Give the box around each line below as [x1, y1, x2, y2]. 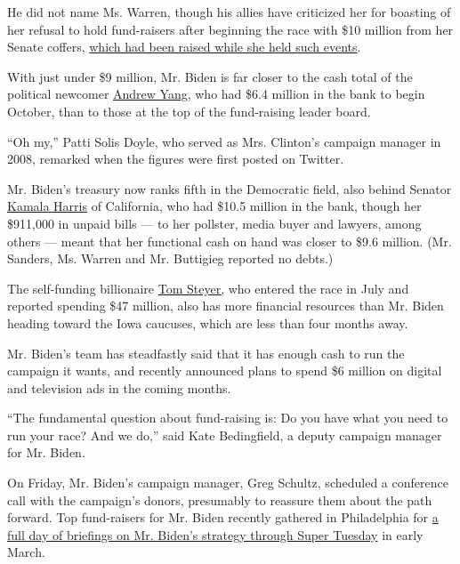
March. [7, 543, 45, 561]
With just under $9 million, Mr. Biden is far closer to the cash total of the [7, 67, 413, 85]
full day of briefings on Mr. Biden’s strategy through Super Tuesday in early [7, 525, 424, 544]
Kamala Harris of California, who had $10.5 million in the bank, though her [7, 197, 422, 215]
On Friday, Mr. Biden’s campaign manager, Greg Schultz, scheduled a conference [7, 473, 448, 492]
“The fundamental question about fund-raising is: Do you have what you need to [7, 408, 448, 427]
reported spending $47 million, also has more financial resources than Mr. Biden [7, 296, 444, 315]
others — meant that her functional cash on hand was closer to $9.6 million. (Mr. [7, 231, 452, 250]
